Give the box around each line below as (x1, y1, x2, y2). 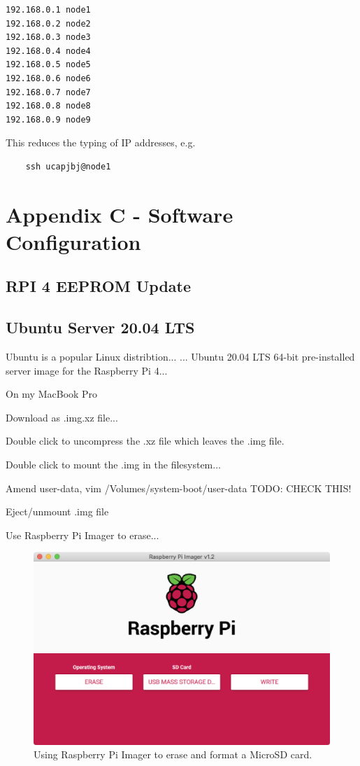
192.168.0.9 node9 (6, 114, 91, 125)
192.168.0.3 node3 (6, 32, 91, 43)
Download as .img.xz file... (6, 410, 118, 424)
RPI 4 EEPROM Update (6, 275, 192, 297)
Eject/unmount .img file (6, 504, 109, 519)
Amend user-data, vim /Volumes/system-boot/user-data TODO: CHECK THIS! (6, 480, 352, 495)
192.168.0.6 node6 (6, 73, 91, 83)
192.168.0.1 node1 (6, 5, 91, 15)
